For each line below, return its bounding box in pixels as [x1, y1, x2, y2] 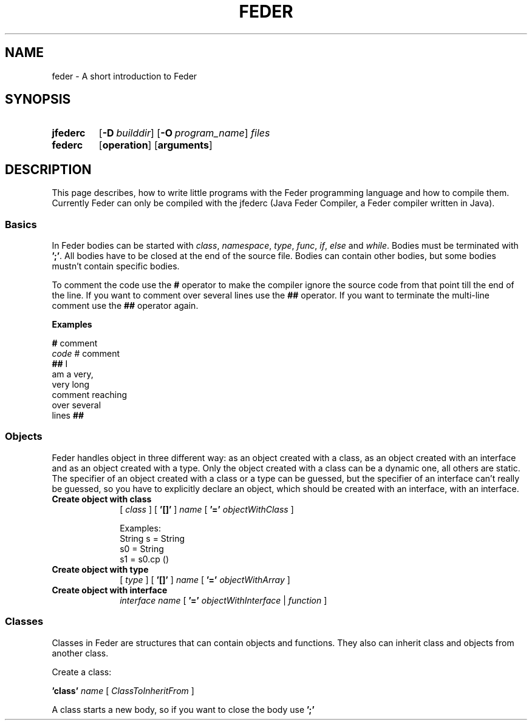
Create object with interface [52, 584, 168, 595]
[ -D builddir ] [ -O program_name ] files [98, 127, 270, 140]
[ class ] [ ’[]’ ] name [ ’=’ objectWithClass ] [120, 504, 294, 514]
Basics [5, 218, 37, 231]
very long [52, 379, 90, 390]
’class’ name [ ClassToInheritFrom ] [52, 685, 194, 696]
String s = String [120, 533, 185, 544]
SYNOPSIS [5, 92, 71, 107]
